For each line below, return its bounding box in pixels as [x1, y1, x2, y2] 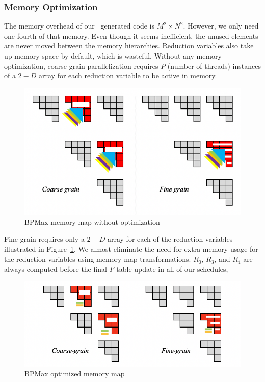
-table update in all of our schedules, [114, 263, 228, 274]
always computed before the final [4, 263, 107, 274]
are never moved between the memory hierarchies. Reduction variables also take [4, 40, 254, 51]
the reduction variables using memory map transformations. [4, 254, 191, 264]
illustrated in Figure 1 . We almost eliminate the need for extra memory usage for [4, 243, 258, 254]
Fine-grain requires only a [4, 233, 85, 244]
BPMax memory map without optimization [24, 216, 160, 227]
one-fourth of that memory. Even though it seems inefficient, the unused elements [4, 30, 258, 41]
